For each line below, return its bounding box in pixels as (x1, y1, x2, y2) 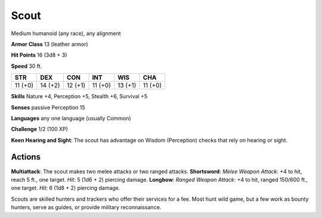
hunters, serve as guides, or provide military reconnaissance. (11, 204, 162, 211)
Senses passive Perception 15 (11, 104, 85, 111)
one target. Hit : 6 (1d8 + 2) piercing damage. (11, 185, 120, 192)
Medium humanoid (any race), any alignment (11, 30, 122, 37)
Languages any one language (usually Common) (11, 114, 131, 122)
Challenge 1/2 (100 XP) (11, 126, 69, 133)
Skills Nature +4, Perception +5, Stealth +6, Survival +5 (11, 93, 148, 100)
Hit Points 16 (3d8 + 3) (11, 51, 67, 59)
